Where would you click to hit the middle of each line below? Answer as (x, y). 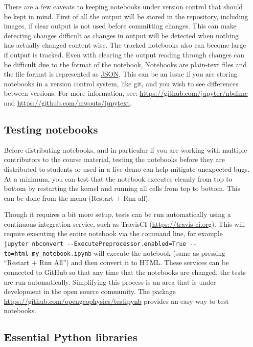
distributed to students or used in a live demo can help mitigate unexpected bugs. (127, 169)
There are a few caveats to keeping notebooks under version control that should (124, 6)
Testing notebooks (51, 129)
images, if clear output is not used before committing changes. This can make (120, 26)
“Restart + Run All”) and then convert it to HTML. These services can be (116, 262)
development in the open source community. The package (90, 291)
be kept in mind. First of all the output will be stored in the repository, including (126, 16)
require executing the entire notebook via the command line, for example (113, 233)
